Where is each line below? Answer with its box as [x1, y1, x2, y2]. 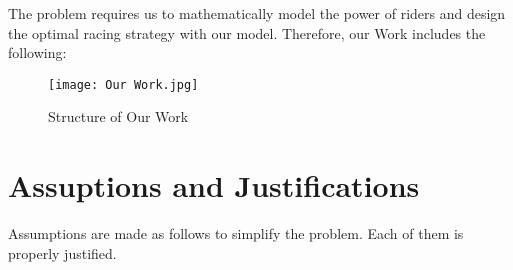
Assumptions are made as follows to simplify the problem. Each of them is [8, 223, 464, 244]
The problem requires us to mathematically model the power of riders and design [8, 3, 506, 23]
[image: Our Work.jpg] [48, 77, 199, 92]
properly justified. [8, 242, 117, 263]
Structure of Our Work [48, 106, 189, 127]
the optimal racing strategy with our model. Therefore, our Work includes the [8, 22, 486, 43]
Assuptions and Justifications [8, 165, 420, 206]
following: [8, 42, 67, 63]
